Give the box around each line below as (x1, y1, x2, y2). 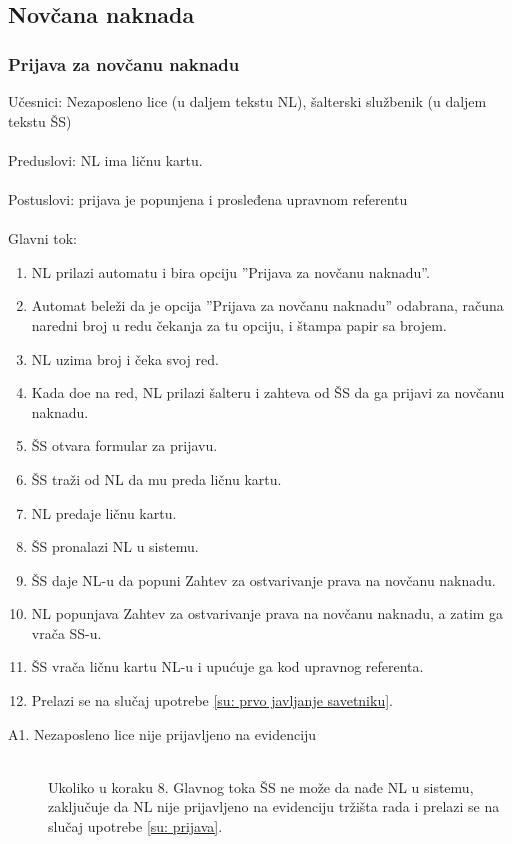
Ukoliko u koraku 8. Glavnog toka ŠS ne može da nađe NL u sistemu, (48, 776, 474, 797)
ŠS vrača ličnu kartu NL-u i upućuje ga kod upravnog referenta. (31, 656, 424, 677)
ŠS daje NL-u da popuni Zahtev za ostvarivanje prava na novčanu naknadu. (31, 569, 496, 590)
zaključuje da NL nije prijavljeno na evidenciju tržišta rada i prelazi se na (48, 796, 500, 817)
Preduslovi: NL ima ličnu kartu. (8, 149, 203, 170)
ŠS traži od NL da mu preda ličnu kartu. (31, 468, 282, 489)
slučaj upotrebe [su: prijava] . (48, 816, 223, 837)
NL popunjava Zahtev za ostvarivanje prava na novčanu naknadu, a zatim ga (31, 603, 504, 624)
